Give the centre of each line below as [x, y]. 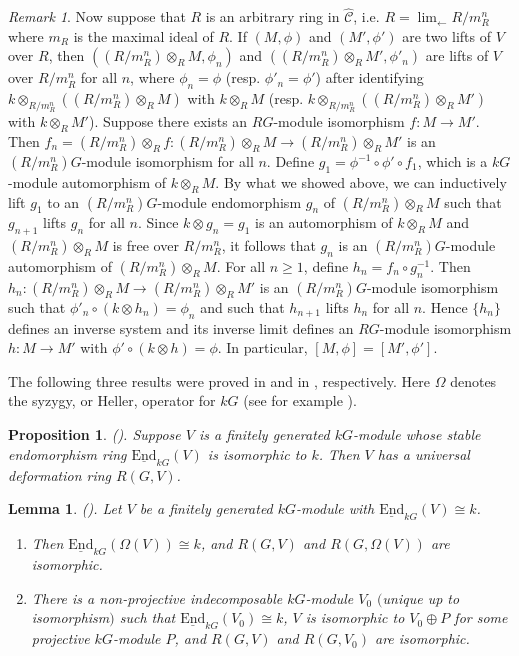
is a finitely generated [264, 433]
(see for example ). [300, 400]
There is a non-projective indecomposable [157, 597]
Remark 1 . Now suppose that [97, 16]
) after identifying [369, 77]
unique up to [421, 597]
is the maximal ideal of [143, 35]
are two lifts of [446, 35]
